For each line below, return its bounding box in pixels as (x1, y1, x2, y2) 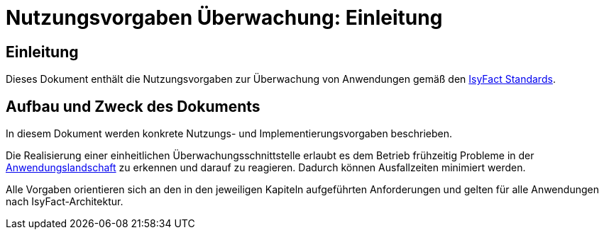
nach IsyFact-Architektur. (6, 195, 123, 208)
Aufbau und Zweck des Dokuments (6, 97, 260, 115)
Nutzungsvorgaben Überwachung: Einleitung (6, 6, 443, 30)
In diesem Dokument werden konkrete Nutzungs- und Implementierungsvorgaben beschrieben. (6, 127, 453, 140)
